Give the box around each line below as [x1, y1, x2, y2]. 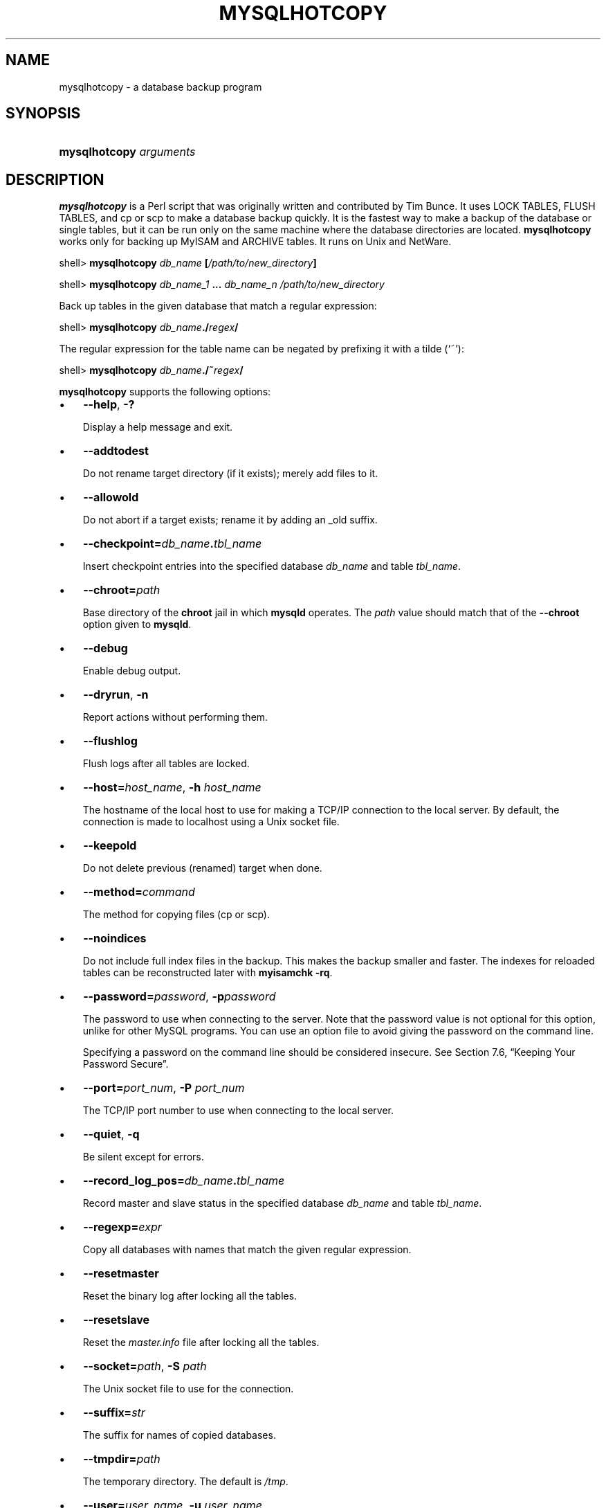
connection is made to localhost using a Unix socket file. [82, 816, 340, 828]
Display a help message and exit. [82, 421, 233, 433]
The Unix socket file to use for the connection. [82, 1383, 294, 1395]
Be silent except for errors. [82, 1151, 204, 1163]
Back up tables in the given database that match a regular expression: [59, 300, 377, 312]
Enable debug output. [82, 665, 181, 677]
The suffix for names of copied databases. [82, 1429, 276, 1442]
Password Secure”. [82, 1058, 169, 1070]
